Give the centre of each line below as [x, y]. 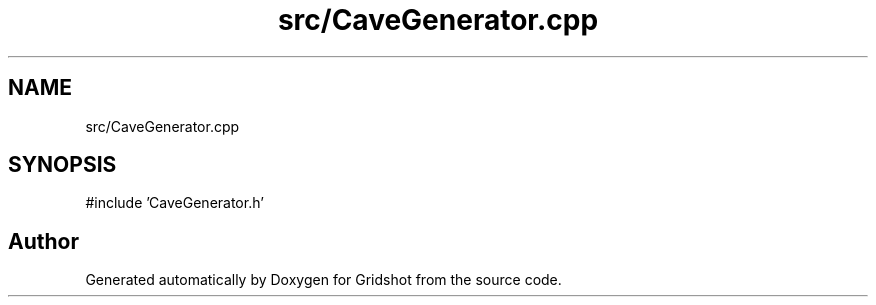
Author [43, 241]
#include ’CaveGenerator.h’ [174, 203]
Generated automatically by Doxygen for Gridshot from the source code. [323, 280]
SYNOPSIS [62, 165]
